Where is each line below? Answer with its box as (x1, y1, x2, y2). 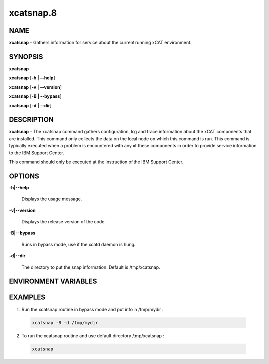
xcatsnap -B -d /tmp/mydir (32, 320, 98, 325)
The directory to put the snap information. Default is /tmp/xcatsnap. (21, 264, 160, 270)
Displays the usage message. (21, 196, 82, 202)
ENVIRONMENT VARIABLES (9, 277, 97, 286)
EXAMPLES (9, 293, 46, 302)
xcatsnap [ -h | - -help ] (9, 75, 55, 81)
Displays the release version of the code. (21, 219, 106, 225)
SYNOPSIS (9, 52, 43, 61)
